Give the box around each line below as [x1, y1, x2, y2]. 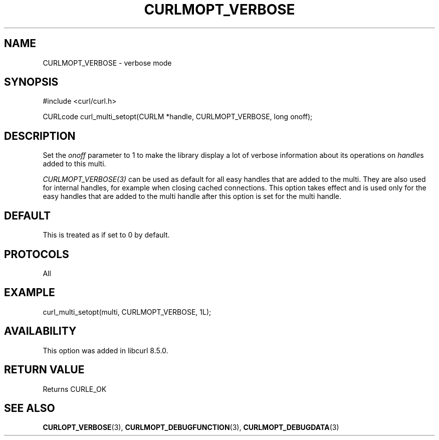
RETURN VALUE [4, 363, 85, 376]
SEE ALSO [4, 401, 55, 414]
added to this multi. [43, 159, 106, 168]
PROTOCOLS [4, 248, 69, 261]
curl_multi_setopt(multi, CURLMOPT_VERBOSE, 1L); [43, 307, 211, 316]
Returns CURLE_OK [43, 384, 107, 393]
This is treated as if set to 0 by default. [43, 231, 170, 240]
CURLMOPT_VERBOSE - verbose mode [43, 58, 172, 67]
